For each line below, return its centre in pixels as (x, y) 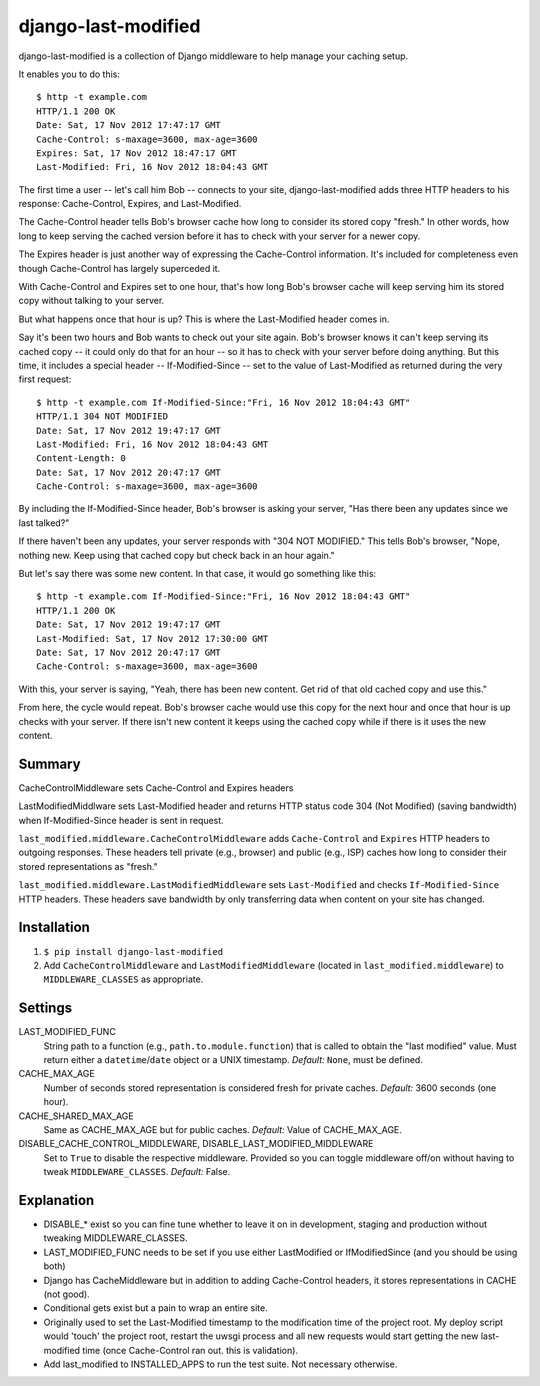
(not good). (66, 1294)
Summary (49, 763)
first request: (45, 379)
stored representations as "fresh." (88, 866)
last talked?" (44, 522)
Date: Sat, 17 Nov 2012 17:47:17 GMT (129, 125)
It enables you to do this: (69, 74)
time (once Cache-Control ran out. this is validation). (190, 1350)
